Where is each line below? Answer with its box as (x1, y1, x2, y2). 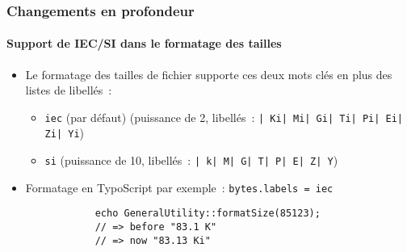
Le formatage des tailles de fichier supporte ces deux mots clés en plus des (25, 65, 392, 82)
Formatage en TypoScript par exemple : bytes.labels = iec (25, 178, 334, 195)
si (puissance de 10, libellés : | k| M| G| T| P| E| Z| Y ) (44, 152, 338, 169)
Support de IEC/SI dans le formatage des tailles (6, 35, 282, 52)
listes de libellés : (25, 82, 112, 99)
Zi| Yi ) (44, 124, 84, 141)
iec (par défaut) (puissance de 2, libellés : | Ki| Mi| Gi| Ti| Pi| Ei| (44, 108, 404, 125)
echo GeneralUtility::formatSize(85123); (94, 208, 321, 220)
